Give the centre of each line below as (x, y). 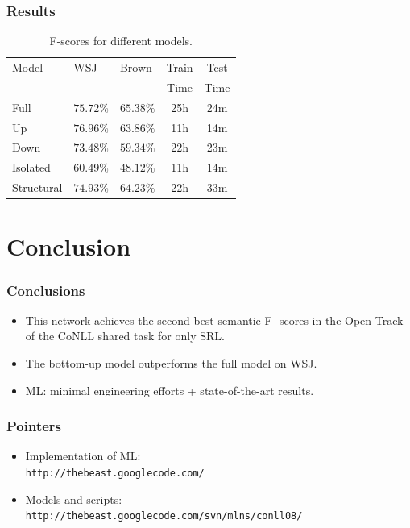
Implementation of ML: (83, 456)
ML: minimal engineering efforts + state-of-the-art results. (170, 390)
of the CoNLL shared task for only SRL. (125, 336)
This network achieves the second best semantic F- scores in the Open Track (214, 320)
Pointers (34, 426)
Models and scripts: (74, 499)
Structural (37, 187)
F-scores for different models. (121, 41)
